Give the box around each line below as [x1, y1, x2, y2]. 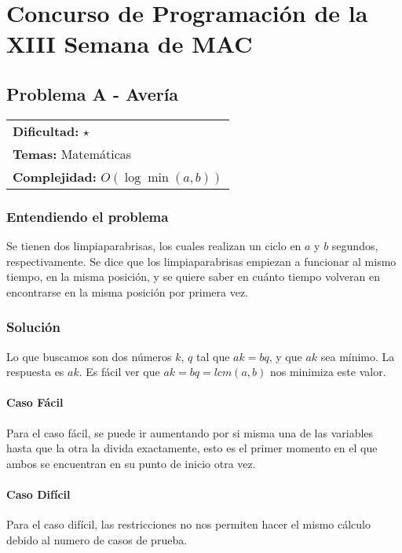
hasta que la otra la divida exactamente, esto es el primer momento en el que [6, 440, 378, 456]
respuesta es [6, 363, 64, 380]
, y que [269, 348, 302, 364]
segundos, [331, 237, 378, 253]
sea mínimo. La [320, 348, 395, 364]
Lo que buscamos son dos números [6, 348, 172, 364]
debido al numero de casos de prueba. [6, 531, 188, 547]
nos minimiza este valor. [269, 363, 386, 380]
